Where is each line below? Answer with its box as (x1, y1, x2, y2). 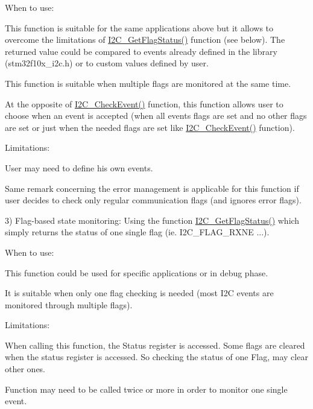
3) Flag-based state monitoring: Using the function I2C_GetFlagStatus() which (5, 214, 300, 226)
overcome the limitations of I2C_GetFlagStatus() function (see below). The (5, 33, 285, 46)
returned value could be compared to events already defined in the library (5, 45, 277, 57)
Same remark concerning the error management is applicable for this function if (5, 182, 299, 194)
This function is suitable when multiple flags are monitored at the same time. (5, 77, 291, 89)
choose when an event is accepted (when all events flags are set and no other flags (5, 109, 307, 122)
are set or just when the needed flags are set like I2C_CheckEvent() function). (5, 121, 295, 133)
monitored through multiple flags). (5, 298, 133, 311)
